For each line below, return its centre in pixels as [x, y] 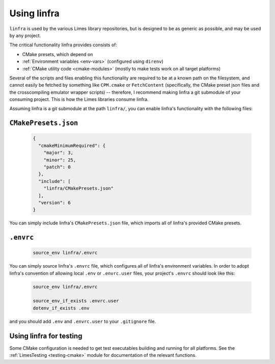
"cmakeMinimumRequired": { [72, 146]
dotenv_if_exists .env [61, 308]
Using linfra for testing [46, 336]
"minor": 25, [60, 160]
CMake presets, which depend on [58, 54]
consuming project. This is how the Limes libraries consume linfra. [79, 99]
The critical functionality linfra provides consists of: [63, 45]
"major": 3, [59, 153]
